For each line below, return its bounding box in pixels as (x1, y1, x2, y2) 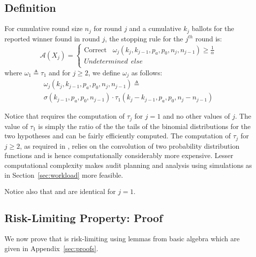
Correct (84, 46, 107, 54)
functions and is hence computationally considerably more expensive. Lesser (4, 150, 233, 161)
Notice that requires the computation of (4, 111, 125, 121)
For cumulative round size (4, 23, 83, 33)
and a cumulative (129, 23, 181, 33)
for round (94, 23, 122, 33)
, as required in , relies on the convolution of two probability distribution (20, 140, 240, 151)
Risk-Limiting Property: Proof (4, 210, 163, 225)
